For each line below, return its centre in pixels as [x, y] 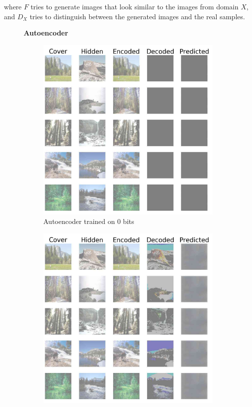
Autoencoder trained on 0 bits [89, 221]
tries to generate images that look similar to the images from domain [135, 6]
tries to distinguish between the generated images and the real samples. [137, 16]
